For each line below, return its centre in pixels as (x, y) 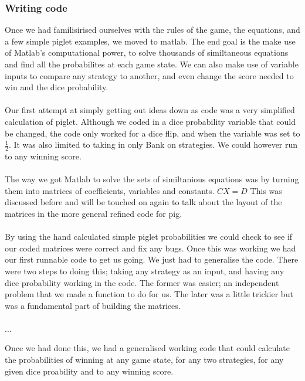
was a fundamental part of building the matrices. (93, 305)
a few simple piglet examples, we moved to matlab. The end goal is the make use (150, 41)
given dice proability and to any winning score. (89, 371)
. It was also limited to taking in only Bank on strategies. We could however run (153, 144)
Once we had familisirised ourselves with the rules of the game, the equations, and (152, 30)
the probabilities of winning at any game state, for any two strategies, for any (144, 360)
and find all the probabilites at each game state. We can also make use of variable (152, 64)
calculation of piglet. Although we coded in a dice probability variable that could (150, 121)
